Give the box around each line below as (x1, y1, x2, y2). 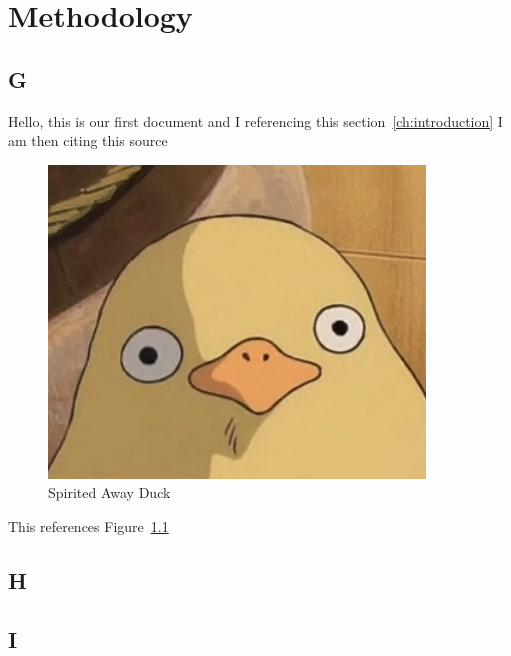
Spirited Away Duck (48, 482, 171, 503)
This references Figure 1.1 (8, 515, 169, 536)
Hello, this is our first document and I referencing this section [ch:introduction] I (8, 110, 503, 131)
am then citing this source (8, 130, 168, 151)
